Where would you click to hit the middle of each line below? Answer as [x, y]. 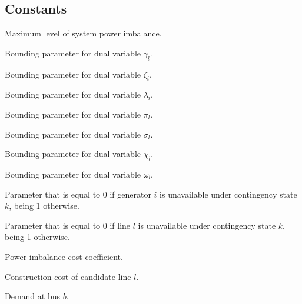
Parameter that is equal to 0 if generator [78, 194]
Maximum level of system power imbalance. [83, 33]
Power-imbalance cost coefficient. [64, 256]
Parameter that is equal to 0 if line [68, 225]
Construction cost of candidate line [68, 276]
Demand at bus [32, 296]
